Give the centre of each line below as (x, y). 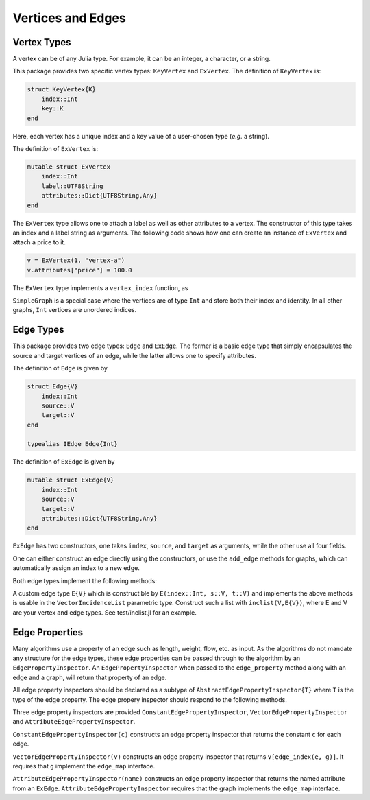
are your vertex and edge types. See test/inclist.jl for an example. (104, 612)
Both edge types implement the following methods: (85, 580)
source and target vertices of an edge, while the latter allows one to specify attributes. (134, 355)
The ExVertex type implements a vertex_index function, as (100, 287)
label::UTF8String (72, 186)
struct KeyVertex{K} (61, 90)
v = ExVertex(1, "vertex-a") (76, 260)
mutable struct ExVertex (69, 167)
